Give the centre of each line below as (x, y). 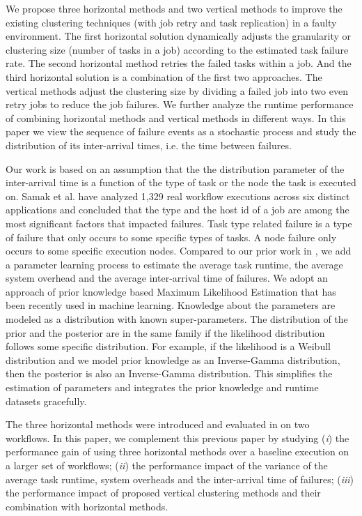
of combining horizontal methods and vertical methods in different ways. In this (176, 117)
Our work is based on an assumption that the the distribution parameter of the (175, 168)
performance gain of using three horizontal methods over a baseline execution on (178, 451)
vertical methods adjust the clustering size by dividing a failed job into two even (177, 90)
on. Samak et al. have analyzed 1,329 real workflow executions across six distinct (178, 196)
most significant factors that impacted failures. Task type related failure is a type (179, 223)
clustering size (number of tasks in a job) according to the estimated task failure (177, 49)
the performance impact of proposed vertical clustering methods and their (163, 493)
